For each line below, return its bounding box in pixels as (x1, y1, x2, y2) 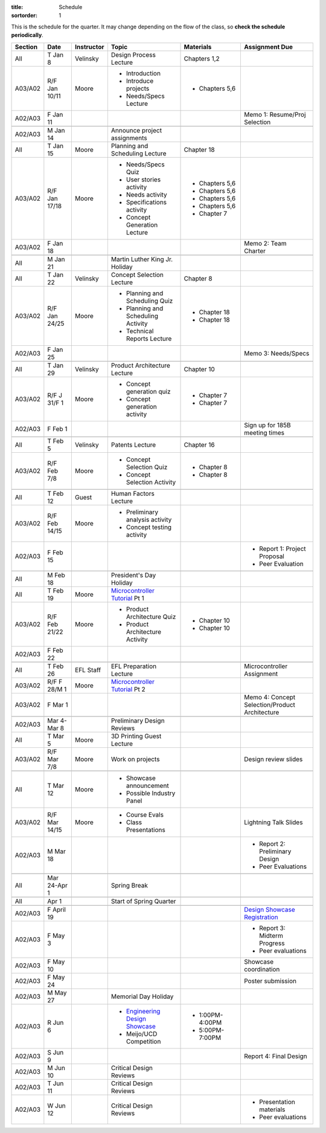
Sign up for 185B (243, 421, 291, 429)
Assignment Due (243, 42, 293, 51)
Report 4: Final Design (243, 1052, 307, 1060)
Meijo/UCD (126, 1030, 158, 1038)
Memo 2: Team (243, 239, 287, 247)
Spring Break (110, 881, 148, 889)
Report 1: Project (258, 544, 306, 553)
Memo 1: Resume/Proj (243, 110, 306, 118)
